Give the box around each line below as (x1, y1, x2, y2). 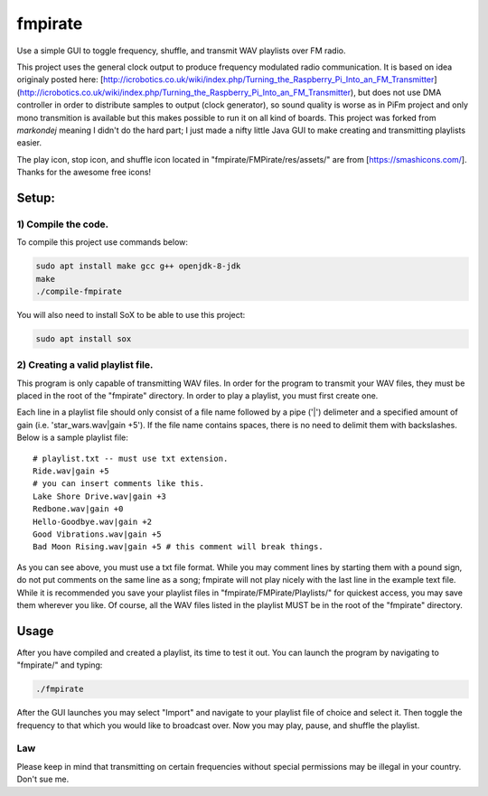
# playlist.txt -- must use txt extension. (33, 453, 229, 464)
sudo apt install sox (35, 333, 132, 343)
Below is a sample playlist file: (16, 432, 128, 443)
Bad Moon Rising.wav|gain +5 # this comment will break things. (33, 542, 324, 552)
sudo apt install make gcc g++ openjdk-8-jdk (35, 261, 241, 271)
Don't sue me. (16, 773, 70, 785)
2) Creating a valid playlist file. (16, 359, 154, 371)
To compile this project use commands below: (16, 237, 189, 248)
